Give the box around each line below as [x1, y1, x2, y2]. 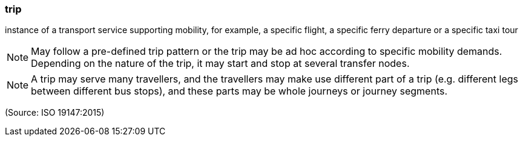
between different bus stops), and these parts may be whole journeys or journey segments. [31, 85, 448, 98]
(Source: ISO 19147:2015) [5, 107, 105, 118]
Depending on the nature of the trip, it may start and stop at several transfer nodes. [31, 57, 410, 70]
